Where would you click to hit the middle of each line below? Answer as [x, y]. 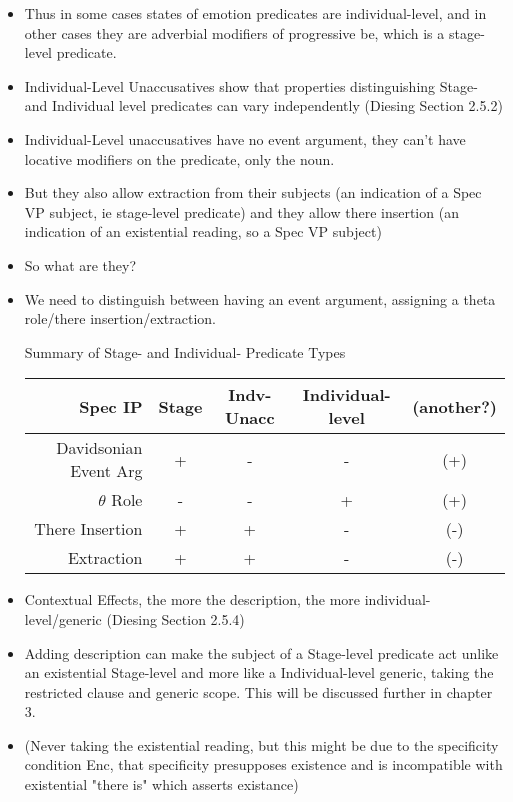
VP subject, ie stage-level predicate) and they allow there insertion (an [241, 211]
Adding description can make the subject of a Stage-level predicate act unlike [261, 652]
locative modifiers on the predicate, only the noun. [179, 158]
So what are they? [80, 264]
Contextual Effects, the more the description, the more [192, 599]
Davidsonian [99, 448]
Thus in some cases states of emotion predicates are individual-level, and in [255, 13]
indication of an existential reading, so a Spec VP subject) [203, 231]
